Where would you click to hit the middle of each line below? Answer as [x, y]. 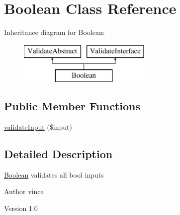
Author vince [24, 191]
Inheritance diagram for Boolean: [54, 32]
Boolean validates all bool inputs [54, 174]
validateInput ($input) [38, 127]
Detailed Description [58, 154]
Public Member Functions [72, 106]
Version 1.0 [21, 208]
